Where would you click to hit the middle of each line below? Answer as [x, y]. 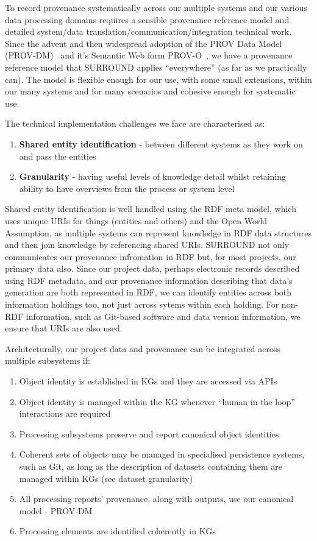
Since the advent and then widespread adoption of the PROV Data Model [144, 43]
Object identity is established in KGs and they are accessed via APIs [148, 381]
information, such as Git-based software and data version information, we [163, 316]
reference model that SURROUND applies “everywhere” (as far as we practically [156, 67]
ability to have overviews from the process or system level [127, 188]
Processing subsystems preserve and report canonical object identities [149, 433]
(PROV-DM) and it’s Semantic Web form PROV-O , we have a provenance [149, 55]
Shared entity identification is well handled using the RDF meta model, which [151, 209]
